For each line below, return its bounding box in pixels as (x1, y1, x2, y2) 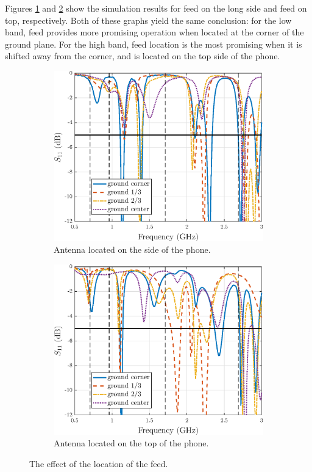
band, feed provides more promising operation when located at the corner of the (5, 26, 304, 38)
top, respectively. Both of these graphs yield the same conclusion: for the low (5, 13, 292, 26)
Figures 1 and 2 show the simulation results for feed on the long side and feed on (5, 2, 307, 14)
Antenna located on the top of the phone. (54, 437, 209, 449)
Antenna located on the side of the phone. (54, 243, 211, 256)
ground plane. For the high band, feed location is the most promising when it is (5, 37, 302, 50)
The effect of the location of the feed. (29, 457, 168, 470)
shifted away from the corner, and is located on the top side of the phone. (5, 49, 280, 62)
